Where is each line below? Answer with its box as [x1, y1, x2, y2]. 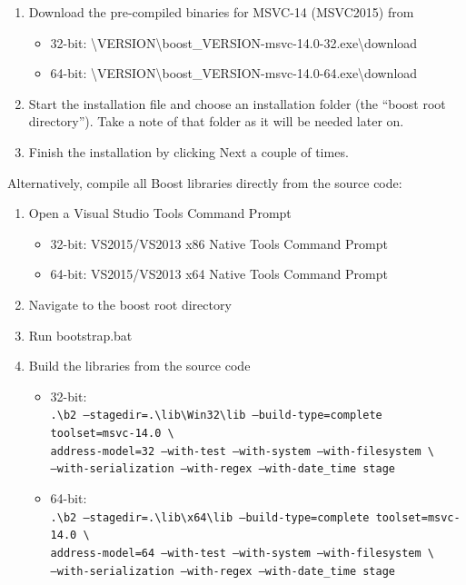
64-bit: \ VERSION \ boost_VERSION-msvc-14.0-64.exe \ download [50, 64, 418, 83]
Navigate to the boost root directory [28, 294, 232, 313]
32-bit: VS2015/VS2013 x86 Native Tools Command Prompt [50, 233, 388, 253]
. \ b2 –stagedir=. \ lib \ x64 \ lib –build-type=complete [50, 511, 370, 524]
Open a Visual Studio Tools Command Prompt [28, 203, 292, 223]
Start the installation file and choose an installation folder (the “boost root [28, 94, 446, 113]
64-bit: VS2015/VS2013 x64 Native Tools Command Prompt [50, 264, 388, 283]
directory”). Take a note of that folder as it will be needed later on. [28, 112, 404, 131]
